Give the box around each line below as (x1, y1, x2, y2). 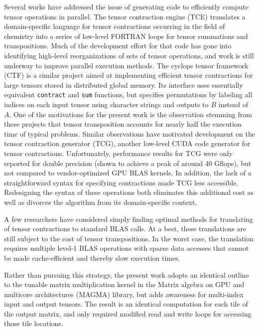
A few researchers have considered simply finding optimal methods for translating (4, 213, 253, 224)
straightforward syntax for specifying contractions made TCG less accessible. (4, 177, 239, 187)
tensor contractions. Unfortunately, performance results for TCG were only (4, 148, 233, 158)
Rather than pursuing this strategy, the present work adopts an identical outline (4, 269, 249, 280)
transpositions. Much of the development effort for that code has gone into (4, 40, 232, 51)
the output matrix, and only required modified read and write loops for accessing (4, 308, 252, 319)
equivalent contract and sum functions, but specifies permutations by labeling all (4, 89, 253, 100)
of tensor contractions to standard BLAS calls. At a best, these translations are (4, 223, 247, 234)
